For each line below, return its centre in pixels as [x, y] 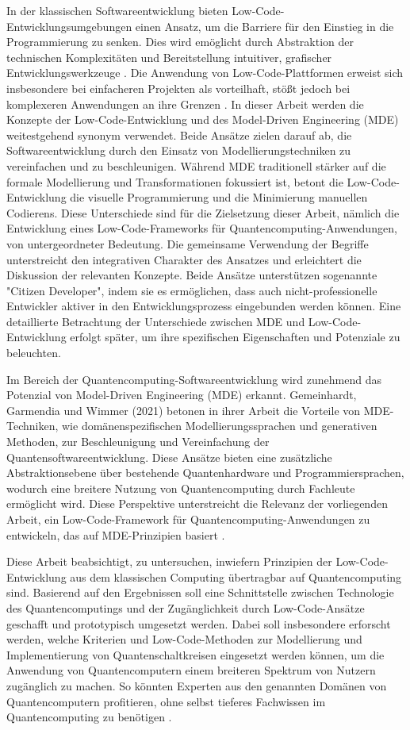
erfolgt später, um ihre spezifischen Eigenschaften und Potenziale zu [235, 337]
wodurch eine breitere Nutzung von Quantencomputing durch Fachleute [181, 488]
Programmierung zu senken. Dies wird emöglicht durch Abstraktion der [180, 42]
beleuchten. [34, 353]
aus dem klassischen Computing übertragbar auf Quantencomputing [236, 576]
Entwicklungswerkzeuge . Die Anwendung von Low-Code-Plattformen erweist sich [205, 73]
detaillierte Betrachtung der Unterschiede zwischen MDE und [156, 321]
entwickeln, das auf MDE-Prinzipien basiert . [116, 534]
